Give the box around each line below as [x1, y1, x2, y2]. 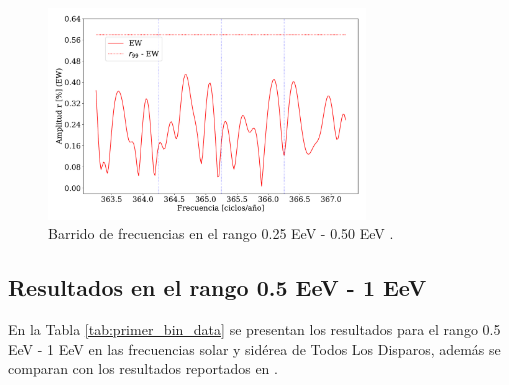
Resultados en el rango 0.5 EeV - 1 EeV [8, 272, 427, 303]
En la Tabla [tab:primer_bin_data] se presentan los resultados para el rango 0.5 [8, 319, 501, 340]
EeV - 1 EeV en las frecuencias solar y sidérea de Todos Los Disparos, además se [8, 338, 501, 359]
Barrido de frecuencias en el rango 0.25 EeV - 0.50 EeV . [48, 223, 394, 244]
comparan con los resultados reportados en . [8, 358, 278, 379]
